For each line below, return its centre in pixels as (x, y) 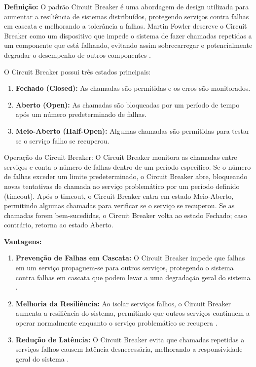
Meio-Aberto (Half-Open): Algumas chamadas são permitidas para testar (132, 130)
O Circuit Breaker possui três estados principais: (77, 71)
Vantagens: (23, 241)
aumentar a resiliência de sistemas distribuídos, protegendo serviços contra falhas (127, 16)
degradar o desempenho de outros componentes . (77, 55)
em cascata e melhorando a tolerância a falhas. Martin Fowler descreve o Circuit (126, 26)
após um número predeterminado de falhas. (81, 114)
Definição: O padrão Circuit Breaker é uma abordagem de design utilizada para (127, 6)
